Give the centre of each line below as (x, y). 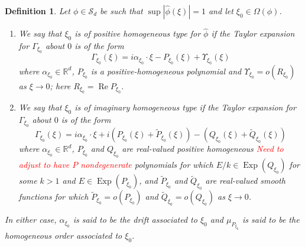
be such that (121, 11)
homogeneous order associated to (64, 235)
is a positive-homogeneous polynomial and (166, 71)
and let (221, 11)
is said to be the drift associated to (135, 220)
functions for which (53, 196)
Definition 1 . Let (38, 11)
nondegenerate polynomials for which (147, 165)
